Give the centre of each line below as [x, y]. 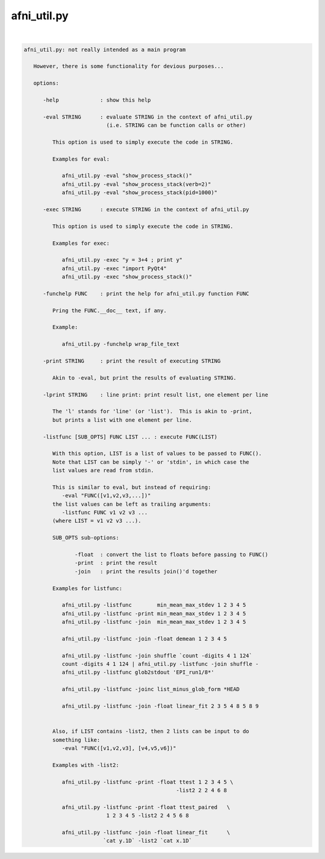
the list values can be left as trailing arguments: [132, 504]
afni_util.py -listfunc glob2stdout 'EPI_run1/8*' [138, 673]
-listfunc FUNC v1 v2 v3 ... [105, 513]
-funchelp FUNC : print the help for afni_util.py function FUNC [146, 294]
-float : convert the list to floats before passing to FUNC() [171, 554]
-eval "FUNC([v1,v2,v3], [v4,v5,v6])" [119, 748]
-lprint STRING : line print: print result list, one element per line [156, 395]
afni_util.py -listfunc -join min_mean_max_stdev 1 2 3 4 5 [154, 622]
